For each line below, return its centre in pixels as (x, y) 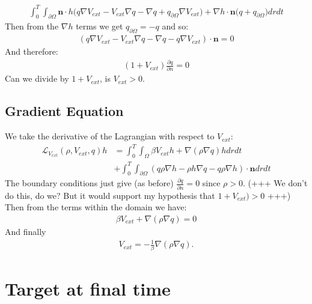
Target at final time (88, 288)
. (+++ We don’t (275, 183)
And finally (26, 231)
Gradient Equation (64, 111)
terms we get (99, 26)
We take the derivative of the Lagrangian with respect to (110, 136)
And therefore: (32, 51)
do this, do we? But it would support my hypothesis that (110, 195)
